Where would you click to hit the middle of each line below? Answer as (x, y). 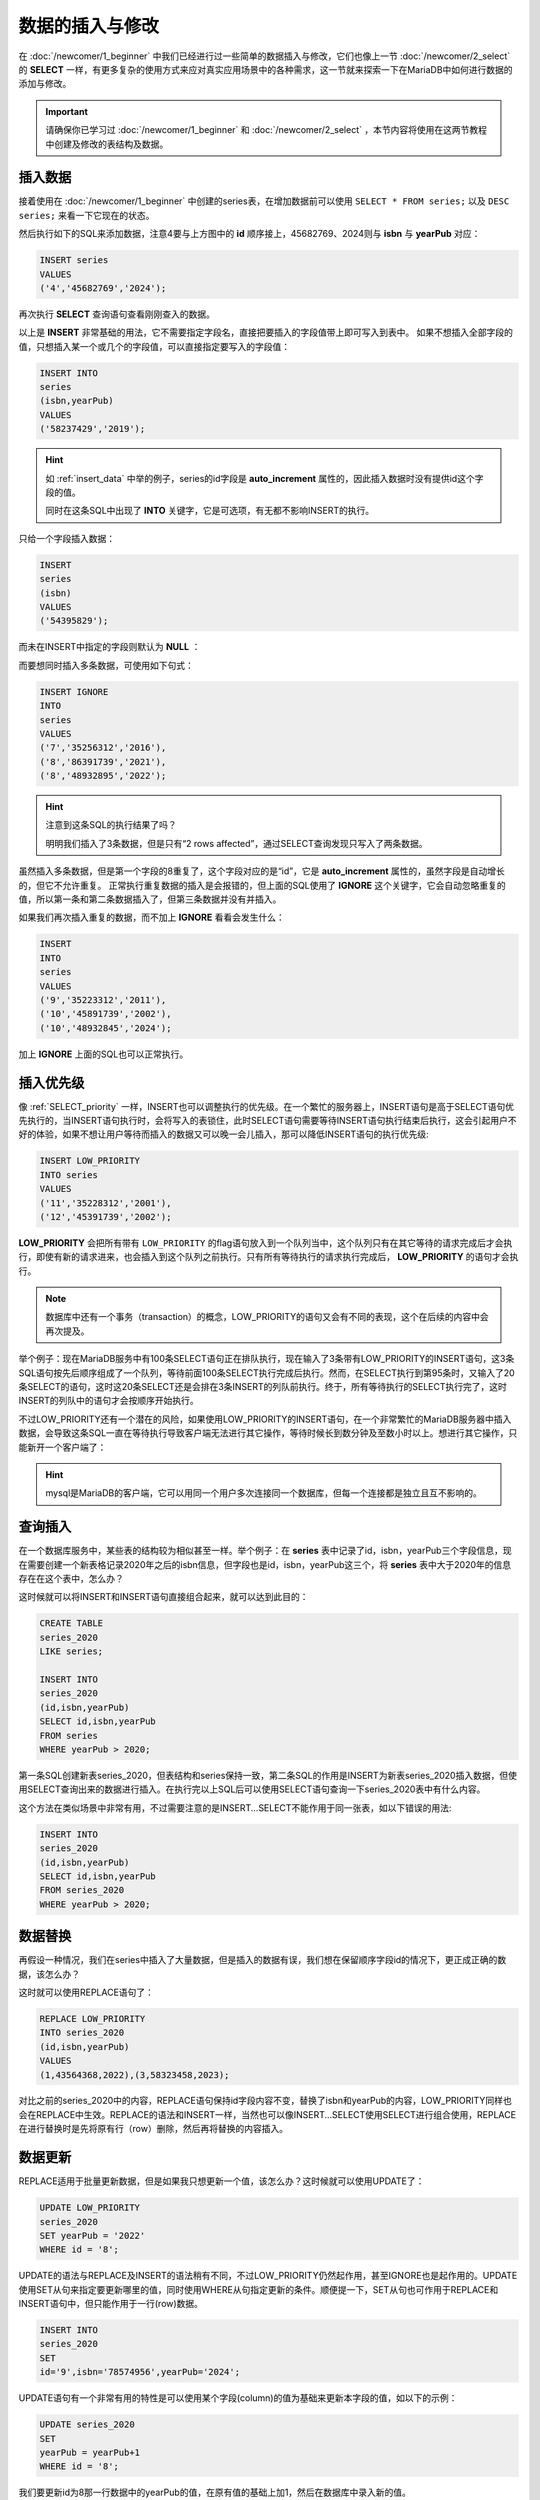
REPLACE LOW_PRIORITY (92, 2018)
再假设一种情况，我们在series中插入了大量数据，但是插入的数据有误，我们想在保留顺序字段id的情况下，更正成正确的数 (262, 1960)
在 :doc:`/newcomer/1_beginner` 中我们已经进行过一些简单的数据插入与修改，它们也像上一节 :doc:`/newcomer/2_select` (264, 56)
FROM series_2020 (82, 1890)
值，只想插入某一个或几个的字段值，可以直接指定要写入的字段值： (154, 346)
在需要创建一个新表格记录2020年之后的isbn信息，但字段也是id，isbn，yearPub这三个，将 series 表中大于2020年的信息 (265, 1564)
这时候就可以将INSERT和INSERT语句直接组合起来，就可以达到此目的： (163, 1597)
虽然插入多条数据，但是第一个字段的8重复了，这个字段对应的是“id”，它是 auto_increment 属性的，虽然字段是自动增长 (261, 871)
